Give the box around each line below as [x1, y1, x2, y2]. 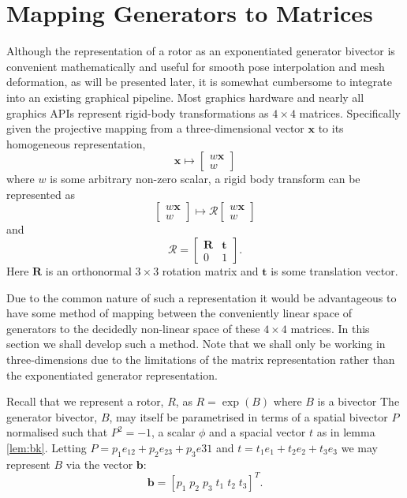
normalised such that [6, 424, 108, 440]
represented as [6, 185, 75, 202]
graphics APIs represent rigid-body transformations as [6, 104, 269, 121]
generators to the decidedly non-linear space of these [6, 320, 260, 336]
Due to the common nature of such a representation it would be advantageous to [6, 289, 397, 305]
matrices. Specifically [299, 104, 401, 121]
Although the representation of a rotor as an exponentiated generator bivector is [6, 43, 395, 59]
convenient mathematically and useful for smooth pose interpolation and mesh [6, 58, 385, 74]
